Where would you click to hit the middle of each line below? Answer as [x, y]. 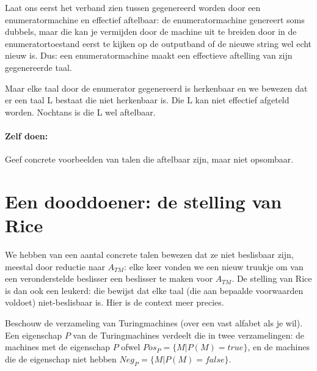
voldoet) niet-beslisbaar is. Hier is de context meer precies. [115, 302]
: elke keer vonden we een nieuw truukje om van [214, 266]
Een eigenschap [34, 335]
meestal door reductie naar [55, 266]
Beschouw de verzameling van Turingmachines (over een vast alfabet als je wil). [154, 323]
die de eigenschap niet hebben [61, 358]
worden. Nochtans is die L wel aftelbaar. [80, 112]
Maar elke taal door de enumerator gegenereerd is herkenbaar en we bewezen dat [156, 88]
